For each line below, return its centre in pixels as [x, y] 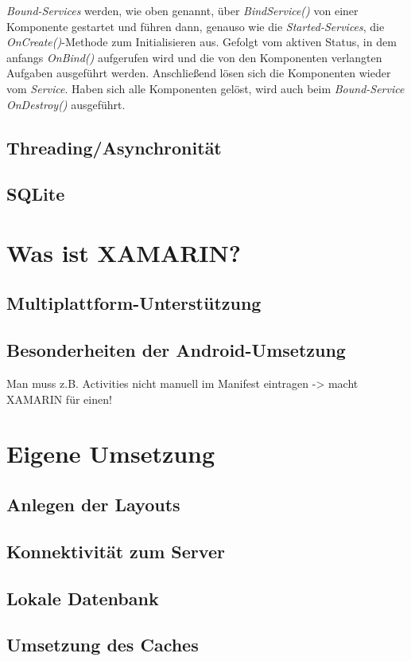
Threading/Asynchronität [114, 147]
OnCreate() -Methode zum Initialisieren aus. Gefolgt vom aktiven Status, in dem [202, 42]
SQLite [36, 194]
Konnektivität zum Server [116, 551]
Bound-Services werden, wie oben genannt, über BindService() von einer [182, 10]
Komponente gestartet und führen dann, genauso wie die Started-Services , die [196, 26]
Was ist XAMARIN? [124, 252]
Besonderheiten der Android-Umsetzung [176, 350]
